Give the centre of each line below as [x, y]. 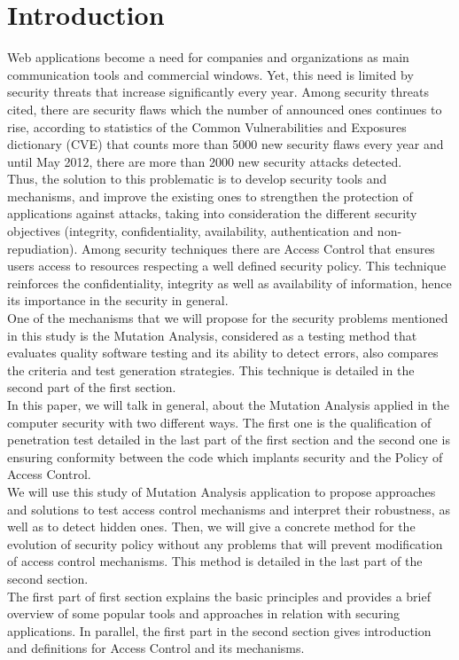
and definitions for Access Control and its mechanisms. [156, 648]
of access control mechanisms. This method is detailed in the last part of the [215, 561]
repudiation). [43, 248]
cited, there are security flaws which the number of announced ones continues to [225, 109]
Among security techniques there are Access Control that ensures [258, 248]
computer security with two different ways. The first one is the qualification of [219, 422]
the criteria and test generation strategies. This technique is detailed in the [211, 369]
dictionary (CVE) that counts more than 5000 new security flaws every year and [226, 144]
